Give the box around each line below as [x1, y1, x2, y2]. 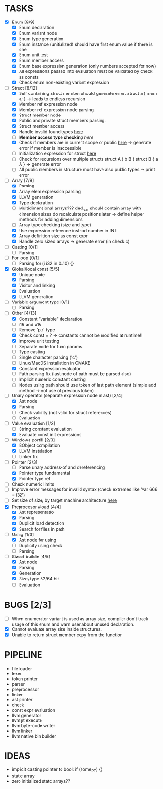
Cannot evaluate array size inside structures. [11, 626, 102, 632]
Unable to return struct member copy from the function [11, 632, 123, 638]
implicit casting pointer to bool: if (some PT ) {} [11, 766, 103, 773]
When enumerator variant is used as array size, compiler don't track [11, 615, 149, 622]
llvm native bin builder [11, 733, 57, 739]
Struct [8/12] [11, 85, 37, 91]
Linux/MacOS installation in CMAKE [19, 360, 91, 366]
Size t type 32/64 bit [19, 576, 59, 582]
